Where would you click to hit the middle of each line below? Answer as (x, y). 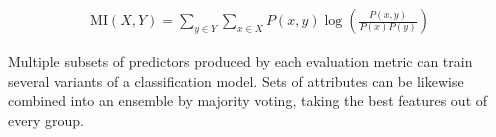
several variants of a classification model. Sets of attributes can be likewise (236, 80)
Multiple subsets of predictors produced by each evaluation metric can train (240, 61)
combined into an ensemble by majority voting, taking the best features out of (248, 100)
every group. (46, 119)
